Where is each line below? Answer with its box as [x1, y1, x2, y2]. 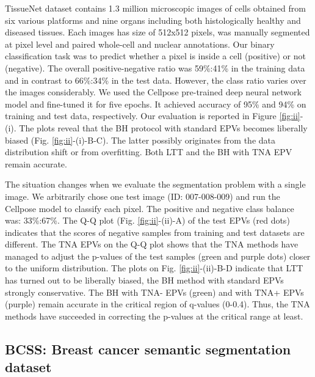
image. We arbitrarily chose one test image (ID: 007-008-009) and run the [5, 189, 280, 202]
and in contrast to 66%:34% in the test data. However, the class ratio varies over [5, 73, 306, 86]
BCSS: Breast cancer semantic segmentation [5, 339, 291, 358]
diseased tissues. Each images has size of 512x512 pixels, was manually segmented [5, 26, 310, 38]
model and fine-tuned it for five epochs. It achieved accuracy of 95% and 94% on [5, 97, 306, 110]
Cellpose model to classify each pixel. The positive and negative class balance [5, 202, 294, 214]
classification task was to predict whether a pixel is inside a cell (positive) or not [5, 49, 306, 62]
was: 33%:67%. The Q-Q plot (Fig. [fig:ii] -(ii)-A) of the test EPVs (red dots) [5, 214, 290, 227]
